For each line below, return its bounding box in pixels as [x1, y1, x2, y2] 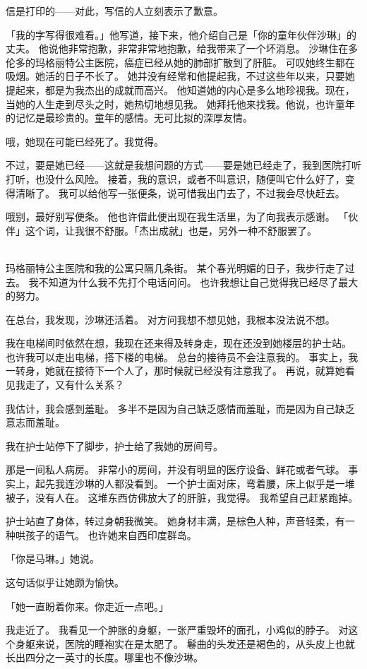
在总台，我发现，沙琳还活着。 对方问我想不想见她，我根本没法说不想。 [6, 312, 335, 326]
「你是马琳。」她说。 [6, 551, 100, 566]
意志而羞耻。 [6, 415, 65, 430]
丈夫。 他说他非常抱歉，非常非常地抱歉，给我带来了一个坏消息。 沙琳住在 [6, 41, 349, 56]
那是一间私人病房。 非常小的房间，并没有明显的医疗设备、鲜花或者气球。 [6, 462, 345, 477]
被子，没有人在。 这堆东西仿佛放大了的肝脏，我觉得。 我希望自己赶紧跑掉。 [6, 490, 359, 504]
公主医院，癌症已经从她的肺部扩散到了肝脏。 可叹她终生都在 [74, 54, 355, 69]
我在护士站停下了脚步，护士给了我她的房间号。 [6, 438, 223, 453]
